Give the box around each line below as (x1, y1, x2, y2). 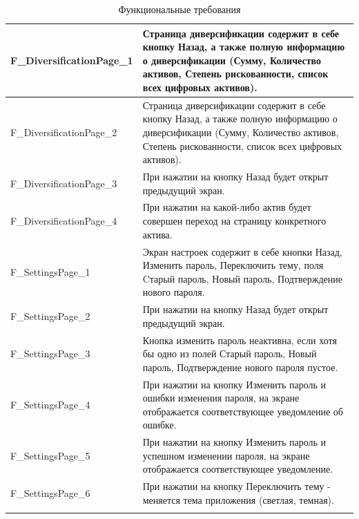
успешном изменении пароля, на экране (142, 448, 310, 462)
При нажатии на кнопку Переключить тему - (142, 479, 331, 493)
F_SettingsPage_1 (10, 264, 90, 279)
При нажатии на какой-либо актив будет (142, 200, 311, 214)
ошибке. (142, 417, 177, 432)
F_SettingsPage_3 (10, 346, 90, 361)
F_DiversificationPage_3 (10, 176, 117, 190)
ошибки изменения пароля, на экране (142, 390, 300, 405)
